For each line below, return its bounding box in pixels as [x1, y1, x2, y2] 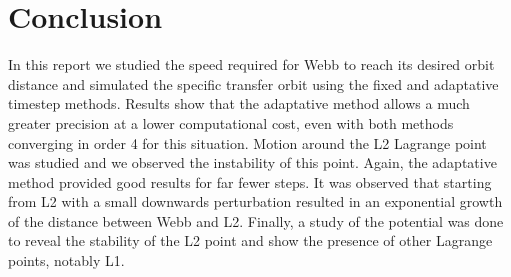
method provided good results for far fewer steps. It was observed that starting [8, 171, 492, 192]
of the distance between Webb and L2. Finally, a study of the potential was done [8, 210, 504, 231]
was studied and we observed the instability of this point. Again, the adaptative [8, 152, 497, 173]
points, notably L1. [8, 250, 125, 271]
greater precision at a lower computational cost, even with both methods [8, 112, 454, 133]
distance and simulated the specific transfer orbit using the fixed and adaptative [8, 73, 499, 94]
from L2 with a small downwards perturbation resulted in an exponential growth [8, 191, 503, 212]
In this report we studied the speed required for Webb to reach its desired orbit [8, 54, 495, 75]
